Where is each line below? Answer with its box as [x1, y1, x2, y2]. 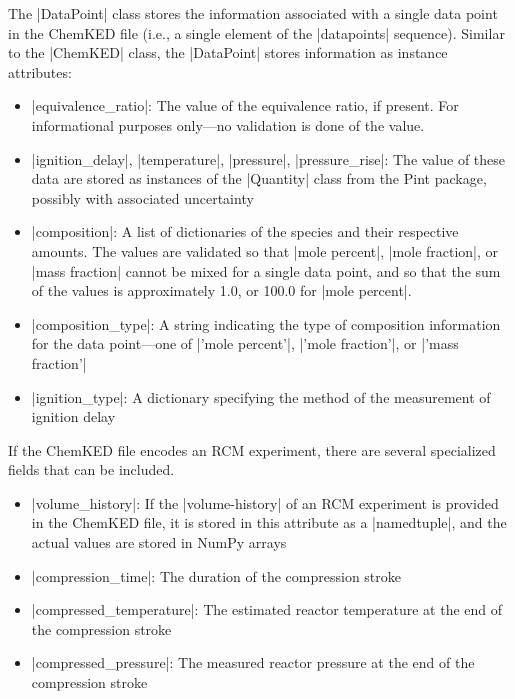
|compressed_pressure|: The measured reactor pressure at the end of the [31, 652, 475, 673]
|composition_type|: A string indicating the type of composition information [31, 313, 501, 334]
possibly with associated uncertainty [31, 187, 254, 208]
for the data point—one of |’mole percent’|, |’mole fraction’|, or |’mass [31, 333, 459, 354]
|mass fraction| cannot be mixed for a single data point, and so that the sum [31, 260, 501, 281]
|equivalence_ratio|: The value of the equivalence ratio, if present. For [31, 95, 459, 116]
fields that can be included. [8, 459, 175, 480]
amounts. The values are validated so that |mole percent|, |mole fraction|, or [31, 240, 499, 261]
